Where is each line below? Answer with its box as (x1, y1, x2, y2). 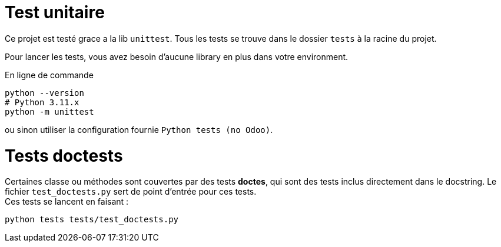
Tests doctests (5, 145, 123, 166)
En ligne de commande (5, 69, 94, 80)
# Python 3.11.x (5, 97, 79, 107)
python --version (5, 88, 84, 98)
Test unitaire (5, 2, 105, 22)
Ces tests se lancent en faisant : (5, 196, 129, 207)
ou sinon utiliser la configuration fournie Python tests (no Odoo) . (5, 124, 273, 135)
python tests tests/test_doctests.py (5, 215, 179, 225)
